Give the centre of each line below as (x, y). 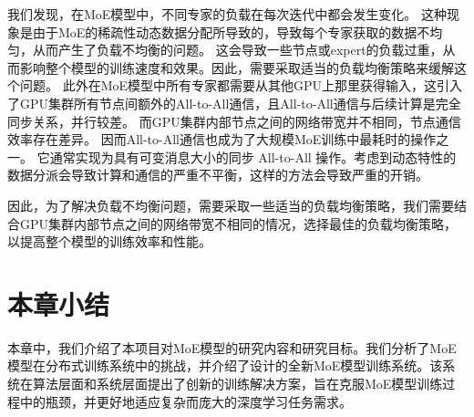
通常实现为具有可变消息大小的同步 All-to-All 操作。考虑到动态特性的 (253, 156)
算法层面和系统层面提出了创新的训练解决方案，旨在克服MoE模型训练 (237, 384)
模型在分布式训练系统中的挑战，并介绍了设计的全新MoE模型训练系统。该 (225, 365)
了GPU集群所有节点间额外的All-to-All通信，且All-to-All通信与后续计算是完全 (234, 103)
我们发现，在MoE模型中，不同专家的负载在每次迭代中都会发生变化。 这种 (227, 14)
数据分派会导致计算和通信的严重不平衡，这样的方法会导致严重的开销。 (218, 175)
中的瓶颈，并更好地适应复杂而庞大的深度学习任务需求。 (185, 401)
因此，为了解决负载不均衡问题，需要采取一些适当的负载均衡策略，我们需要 (231, 205)
